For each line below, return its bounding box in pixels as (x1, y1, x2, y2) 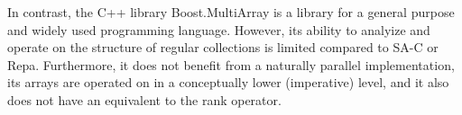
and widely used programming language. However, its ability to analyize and (7, 20, 430, 39)
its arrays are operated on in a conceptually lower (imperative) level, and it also (7, 73, 449, 92)
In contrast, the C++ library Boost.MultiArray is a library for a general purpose (7, 3, 455, 21)
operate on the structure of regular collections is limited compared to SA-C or (7, 38, 439, 57)
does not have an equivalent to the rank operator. (7, 90, 282, 109)
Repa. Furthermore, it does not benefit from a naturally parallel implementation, (7, 55, 455, 74)
